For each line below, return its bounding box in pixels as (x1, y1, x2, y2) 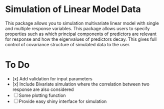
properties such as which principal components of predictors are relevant (5, 31, 156, 37)
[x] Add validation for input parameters (12, 75, 92, 81)
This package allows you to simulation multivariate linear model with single (5, 20, 159, 26)
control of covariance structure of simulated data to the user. (5, 41, 130, 47)
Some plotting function (18, 92, 66, 98)
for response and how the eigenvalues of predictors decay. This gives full (5, 36, 157, 42)
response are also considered (12, 86, 74, 92)
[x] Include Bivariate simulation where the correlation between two (12, 81, 150, 87)
